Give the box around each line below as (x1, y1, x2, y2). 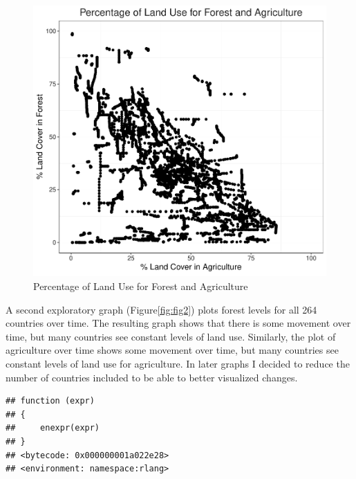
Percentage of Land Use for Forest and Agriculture (33, 278, 248, 293)
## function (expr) (6, 396, 95, 406)
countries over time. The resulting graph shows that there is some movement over (6, 316, 351, 330)
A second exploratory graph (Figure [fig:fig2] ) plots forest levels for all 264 (6, 302, 317, 316)
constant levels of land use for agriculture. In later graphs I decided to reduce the (6, 356, 350, 370)
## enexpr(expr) (6, 423, 100, 433)
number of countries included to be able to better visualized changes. (6, 370, 298, 384)
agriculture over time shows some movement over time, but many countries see (6, 343, 339, 357)
